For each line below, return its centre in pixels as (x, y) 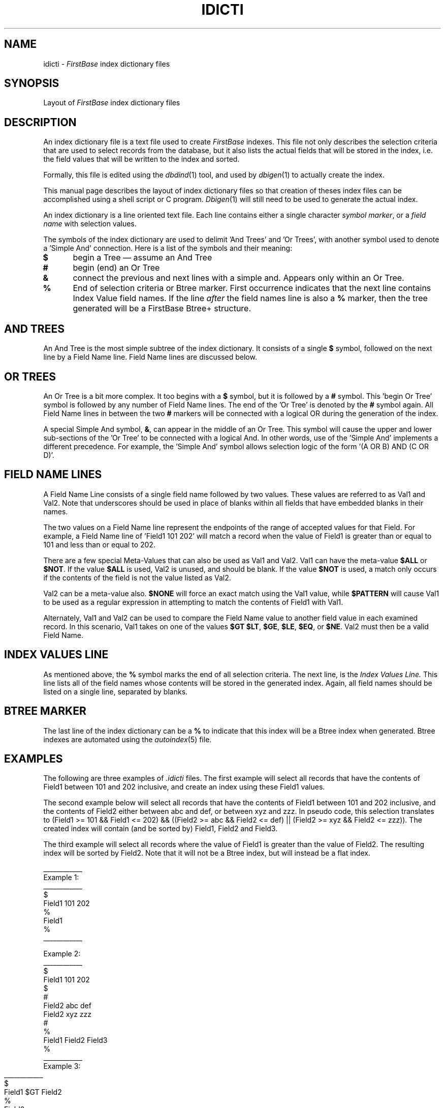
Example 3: (62, 1066)
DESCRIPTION (40, 122)
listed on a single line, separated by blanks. (116, 691)
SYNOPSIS (32, 83)
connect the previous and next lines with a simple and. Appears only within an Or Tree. (239, 278)
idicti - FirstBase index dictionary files (107, 64)
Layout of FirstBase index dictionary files (112, 103)
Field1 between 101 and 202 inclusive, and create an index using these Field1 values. (184, 787)
